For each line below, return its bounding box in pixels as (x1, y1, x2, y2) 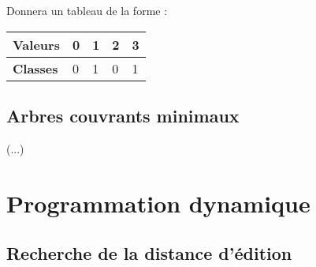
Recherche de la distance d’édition (6, 241, 292, 265)
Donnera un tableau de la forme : (6, 2, 168, 18)
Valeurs (13, 35, 60, 54)
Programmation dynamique (6, 186, 310, 219)
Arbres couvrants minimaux (6, 103, 240, 127)
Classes (13, 58, 58, 77)
